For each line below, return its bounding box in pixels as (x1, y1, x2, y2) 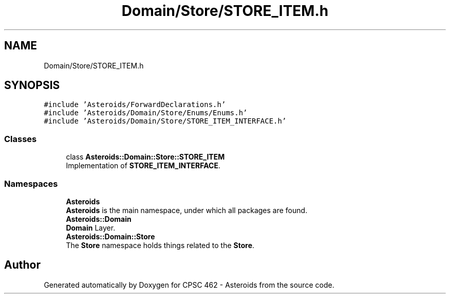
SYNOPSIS (4, 79, 60, 92)
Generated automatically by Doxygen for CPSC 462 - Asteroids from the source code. (44, 280, 334, 289)
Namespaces (4, 178, 58, 189)
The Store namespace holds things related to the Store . (66, 240, 255, 250)
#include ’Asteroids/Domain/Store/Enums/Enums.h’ (44, 109, 248, 117)
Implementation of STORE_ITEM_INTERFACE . (66, 161, 221, 170)
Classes (4, 133, 37, 144)
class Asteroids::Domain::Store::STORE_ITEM (66, 152, 225, 162)
